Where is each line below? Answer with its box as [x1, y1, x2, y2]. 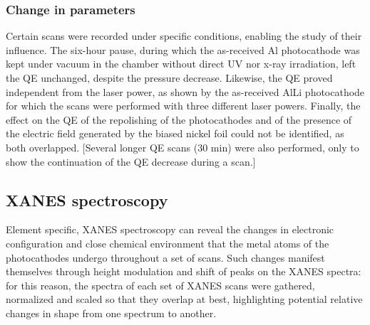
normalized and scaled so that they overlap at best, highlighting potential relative [6, 292, 363, 307]
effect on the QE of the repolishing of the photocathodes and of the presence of [6, 112, 352, 127]
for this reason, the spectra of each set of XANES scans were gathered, [6, 277, 315, 292]
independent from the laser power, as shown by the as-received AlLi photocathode [6, 84, 365, 99]
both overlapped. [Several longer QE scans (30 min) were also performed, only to [6, 139, 359, 154]
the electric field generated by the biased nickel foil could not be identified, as [6, 126, 344, 141]
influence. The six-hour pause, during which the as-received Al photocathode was [6, 42, 360, 57]
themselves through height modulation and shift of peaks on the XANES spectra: [6, 264, 361, 279]
